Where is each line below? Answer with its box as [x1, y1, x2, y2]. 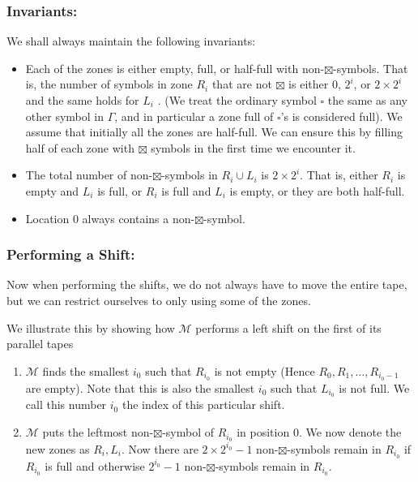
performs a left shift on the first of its [195, 319, 382, 336]
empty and [25, 182, 79, 199]
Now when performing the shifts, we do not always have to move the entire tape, [6, 276, 407, 293]
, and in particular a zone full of [114, 107, 274, 124]
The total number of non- [25, 166, 153, 183]
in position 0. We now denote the [237, 424, 402, 441]
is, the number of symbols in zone [25, 75, 193, 93]
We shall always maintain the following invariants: [6, 32, 256, 49]
